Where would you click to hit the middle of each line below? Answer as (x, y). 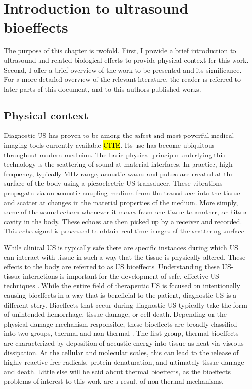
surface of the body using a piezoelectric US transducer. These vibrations (113, 183)
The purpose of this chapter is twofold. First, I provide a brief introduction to (120, 50)
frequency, (19, 173)
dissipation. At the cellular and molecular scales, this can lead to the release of (121, 352)
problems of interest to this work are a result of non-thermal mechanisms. (114, 381)
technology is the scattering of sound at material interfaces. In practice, (111, 164)
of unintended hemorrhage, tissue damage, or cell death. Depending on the (116, 314)
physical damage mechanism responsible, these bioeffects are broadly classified (121, 323)
